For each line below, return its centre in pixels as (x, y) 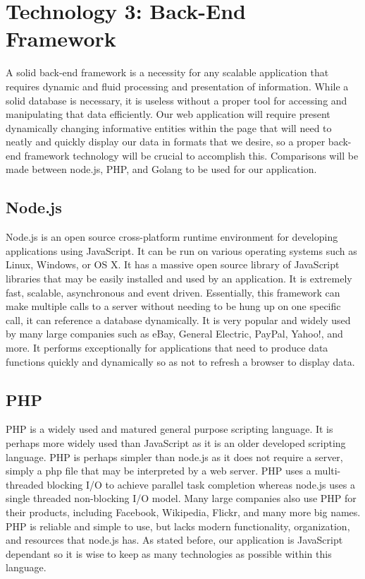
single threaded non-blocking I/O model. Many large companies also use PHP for (181, 498)
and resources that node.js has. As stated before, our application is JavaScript (174, 540)
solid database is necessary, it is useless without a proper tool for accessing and (177, 100)
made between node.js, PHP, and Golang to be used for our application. (161, 169)
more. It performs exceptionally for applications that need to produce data (167, 348)
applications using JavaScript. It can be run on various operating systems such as (181, 250)
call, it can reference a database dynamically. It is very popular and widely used (178, 320)
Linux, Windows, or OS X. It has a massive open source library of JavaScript (173, 264)
